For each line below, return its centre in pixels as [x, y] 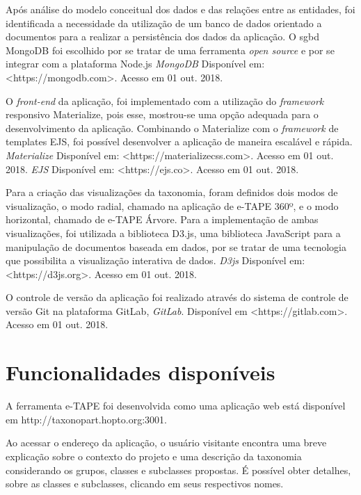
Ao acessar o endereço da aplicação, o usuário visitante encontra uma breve [166, 443]
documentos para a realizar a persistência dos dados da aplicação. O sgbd [162, 36]
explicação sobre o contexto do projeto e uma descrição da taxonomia [154, 456]
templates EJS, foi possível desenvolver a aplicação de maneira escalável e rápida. [179, 141]
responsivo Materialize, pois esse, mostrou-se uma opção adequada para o [162, 114]
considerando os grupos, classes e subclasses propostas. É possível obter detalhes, [178, 470]
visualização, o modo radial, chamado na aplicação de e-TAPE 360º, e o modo [172, 205]
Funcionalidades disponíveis [141, 372]
